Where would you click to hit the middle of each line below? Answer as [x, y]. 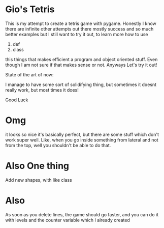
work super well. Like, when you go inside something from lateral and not [82, 140]
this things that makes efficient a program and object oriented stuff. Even [81, 59]
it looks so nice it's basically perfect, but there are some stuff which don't [82, 134]
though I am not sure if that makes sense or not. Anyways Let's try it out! [81, 65]
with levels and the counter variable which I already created [68, 220]
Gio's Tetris [30, 9]
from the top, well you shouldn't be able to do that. [58, 145]
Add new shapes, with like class [39, 180]
